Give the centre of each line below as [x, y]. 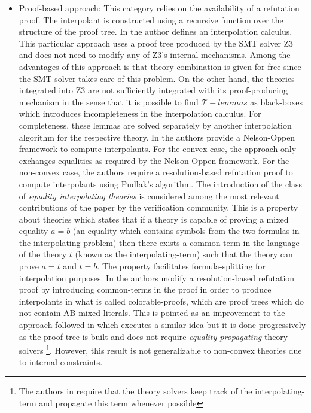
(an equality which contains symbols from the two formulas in [186, 231]
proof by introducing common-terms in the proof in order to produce [145, 289]
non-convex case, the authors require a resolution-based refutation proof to [156, 172]
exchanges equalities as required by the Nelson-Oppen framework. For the [154, 160]
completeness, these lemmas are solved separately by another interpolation [155, 125]
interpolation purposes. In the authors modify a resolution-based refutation [157, 277]
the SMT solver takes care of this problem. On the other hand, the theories [157, 78]
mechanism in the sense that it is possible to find [109, 101]
